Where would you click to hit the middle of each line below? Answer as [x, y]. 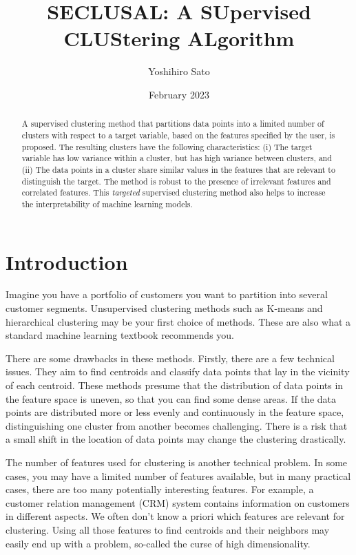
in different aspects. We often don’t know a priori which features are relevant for [175, 516]
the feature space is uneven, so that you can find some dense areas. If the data [171, 398]
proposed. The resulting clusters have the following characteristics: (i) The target [167, 146]
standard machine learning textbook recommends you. [120, 335]
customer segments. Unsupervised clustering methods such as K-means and [164, 308]
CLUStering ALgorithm [179, 38]
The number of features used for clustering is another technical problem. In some [177, 462]
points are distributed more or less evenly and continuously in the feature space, [175, 412]
